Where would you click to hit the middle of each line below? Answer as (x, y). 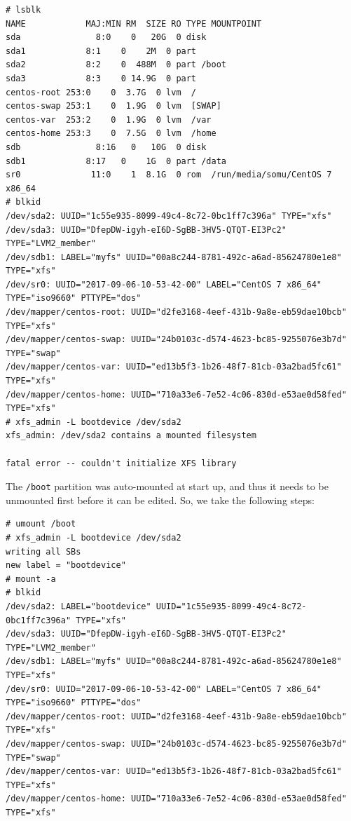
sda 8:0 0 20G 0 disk (106, 38)
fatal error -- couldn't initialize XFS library (121, 463)
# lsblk (23, 10)
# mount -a (31, 579)
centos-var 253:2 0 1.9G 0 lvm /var (109, 120)
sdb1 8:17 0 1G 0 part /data (116, 161)
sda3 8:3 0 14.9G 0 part (101, 78)
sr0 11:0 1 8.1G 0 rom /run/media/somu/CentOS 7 (169, 175)
